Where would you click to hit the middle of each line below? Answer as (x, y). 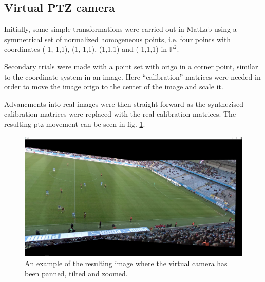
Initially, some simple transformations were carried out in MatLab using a (120, 29)
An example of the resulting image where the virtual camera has (126, 263)
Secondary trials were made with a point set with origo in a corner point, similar (131, 66)
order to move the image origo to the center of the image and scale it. (114, 87)
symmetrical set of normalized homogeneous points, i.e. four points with (118, 39)
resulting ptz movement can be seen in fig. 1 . (75, 124)
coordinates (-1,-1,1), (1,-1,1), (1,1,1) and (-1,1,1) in (86, 49)
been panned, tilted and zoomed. (76, 273)
